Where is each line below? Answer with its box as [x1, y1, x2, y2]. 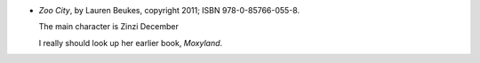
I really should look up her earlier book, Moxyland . [38, 37, 223, 48]
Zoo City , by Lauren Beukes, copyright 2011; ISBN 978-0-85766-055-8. [38, 5, 300, 15]
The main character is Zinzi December [38, 21, 180, 32]
